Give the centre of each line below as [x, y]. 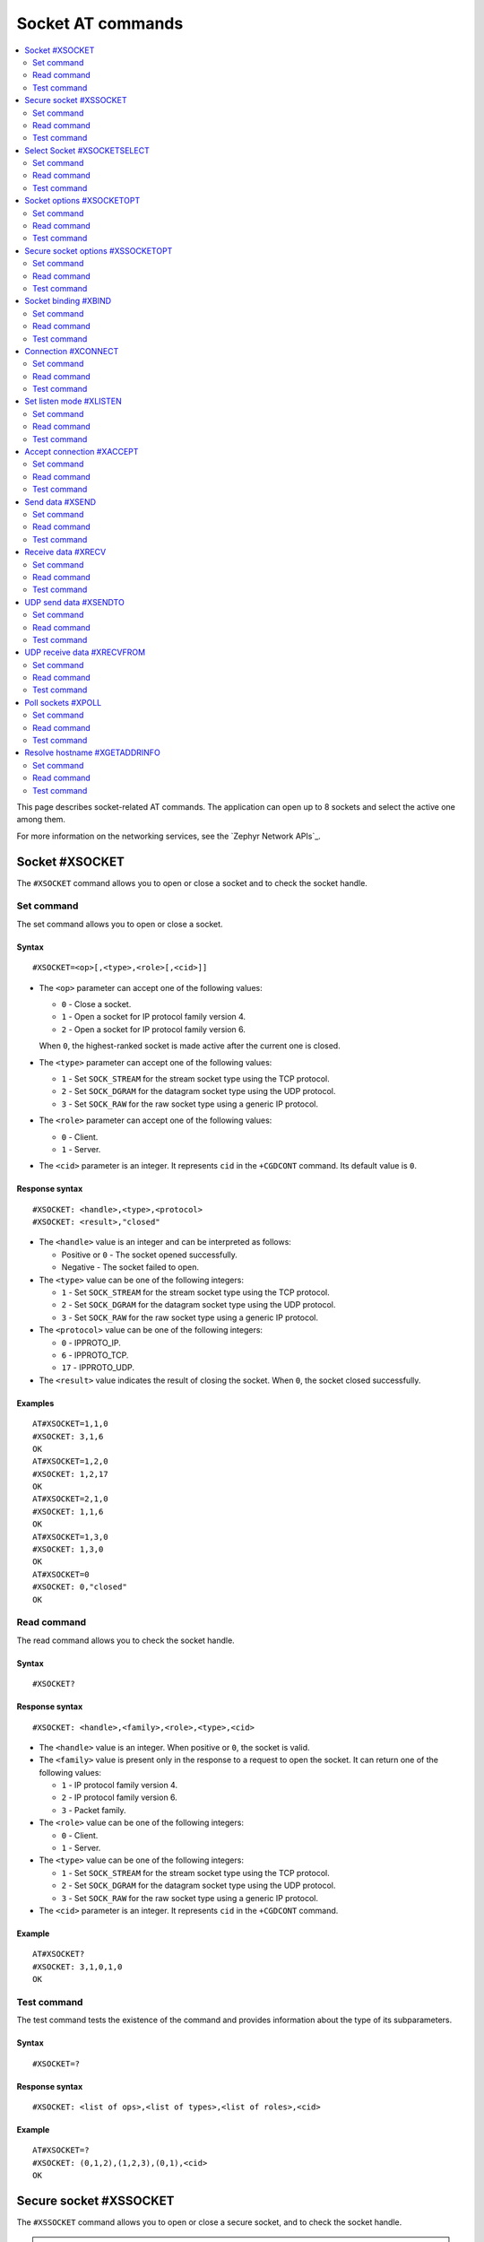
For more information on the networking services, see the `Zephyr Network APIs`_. [169, 836]
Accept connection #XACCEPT [82, 452]
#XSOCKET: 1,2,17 [70, 1474]
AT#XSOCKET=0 [61, 1574]
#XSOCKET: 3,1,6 [68, 1436]
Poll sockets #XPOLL [63, 702]
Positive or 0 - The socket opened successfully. [149, 1255]
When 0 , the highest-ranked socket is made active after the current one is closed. [190, 1046]
